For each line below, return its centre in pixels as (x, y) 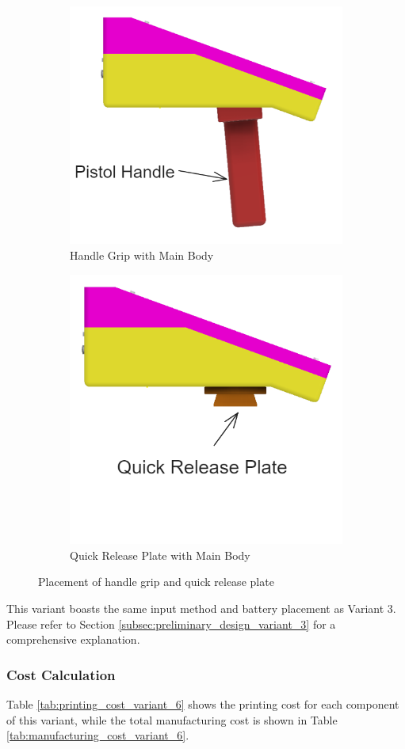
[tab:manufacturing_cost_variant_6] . (98, 735)
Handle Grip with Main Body (142, 255)
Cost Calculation (61, 674)
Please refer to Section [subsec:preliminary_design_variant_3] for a (171, 624)
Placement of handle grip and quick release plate (156, 582)
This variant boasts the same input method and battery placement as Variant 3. (201, 608)
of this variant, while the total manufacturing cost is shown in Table (172, 719)
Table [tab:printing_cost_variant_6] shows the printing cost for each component (203, 704)
